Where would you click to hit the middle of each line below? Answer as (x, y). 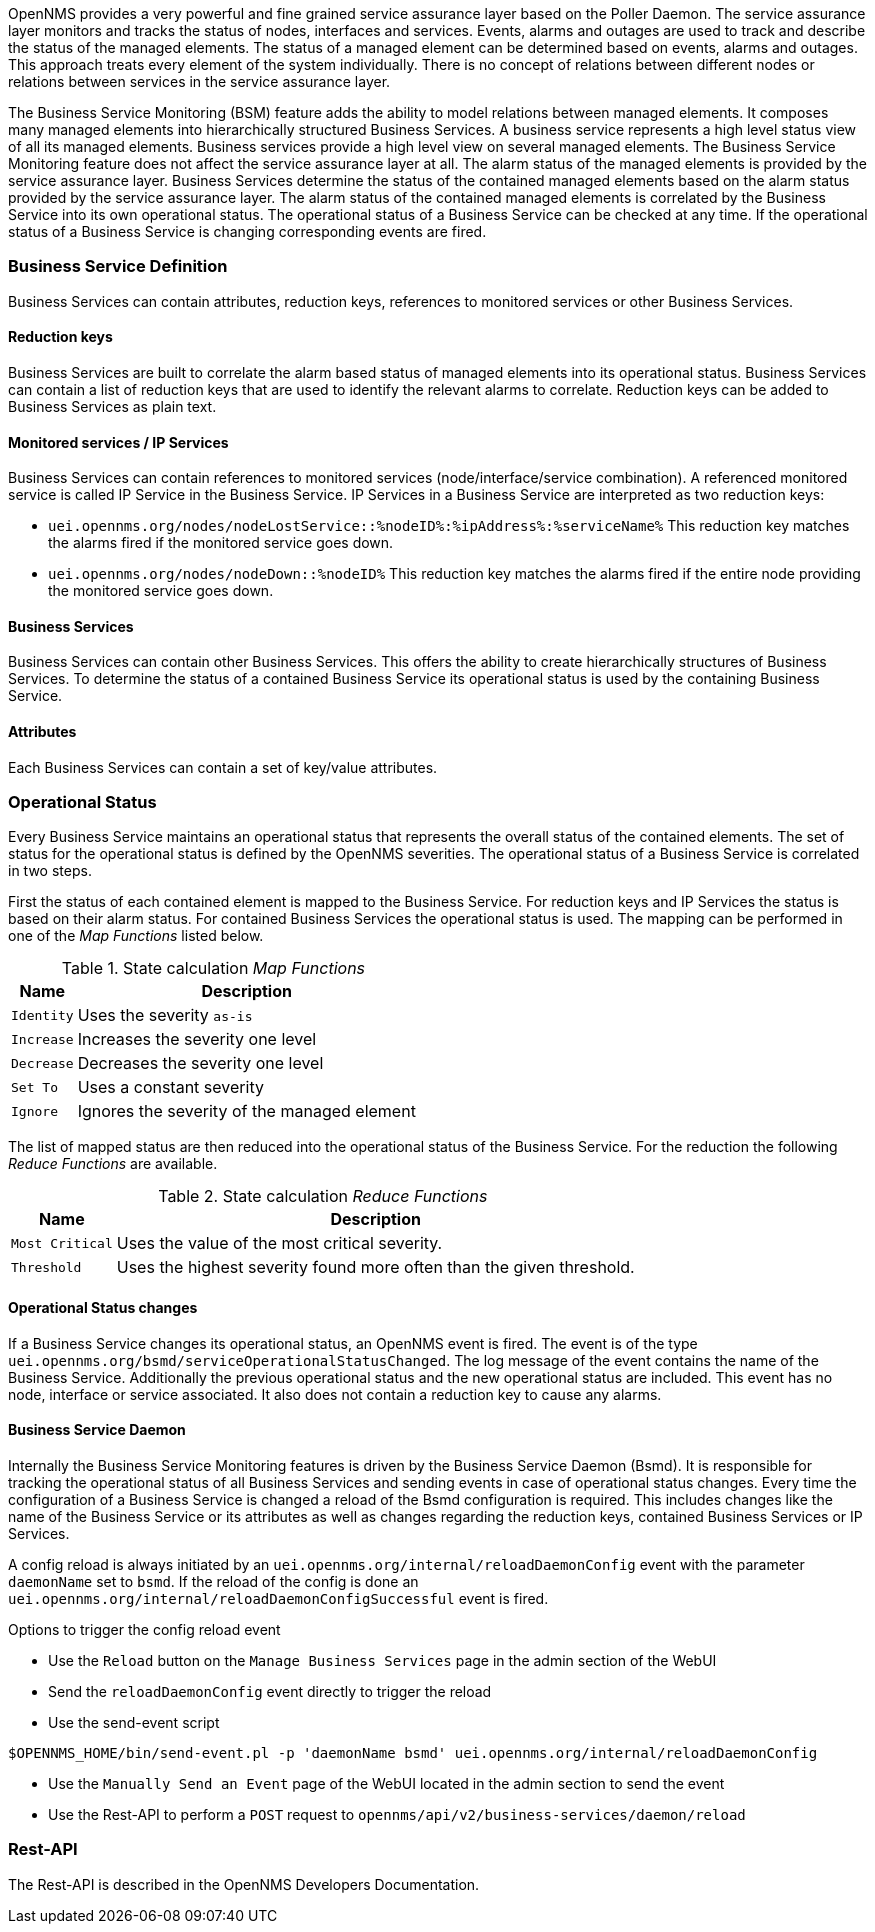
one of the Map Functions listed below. (136, 936)
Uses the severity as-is (165, 1015)
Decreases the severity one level (200, 1063)
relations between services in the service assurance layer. (199, 81)
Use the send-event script (134, 1722)
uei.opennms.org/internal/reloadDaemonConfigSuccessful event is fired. (278, 1598)
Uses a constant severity (170, 1087)
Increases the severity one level (197, 1039)
